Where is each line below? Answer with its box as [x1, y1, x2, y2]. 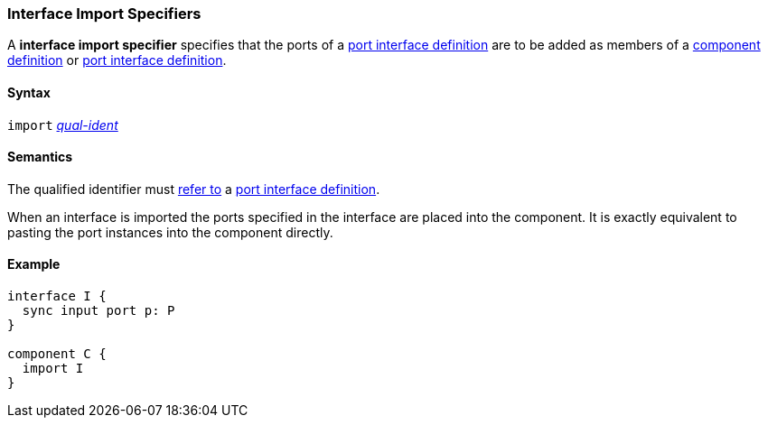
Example [7, 256, 61, 273]
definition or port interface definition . [7, 52, 227, 69]
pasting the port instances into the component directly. [7, 224, 333, 240]
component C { [7, 346, 107, 362]
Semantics [7, 149, 73, 165]
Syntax [7, 84, 51, 100]
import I [22, 361, 84, 376]
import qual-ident [7, 116, 118, 133]
